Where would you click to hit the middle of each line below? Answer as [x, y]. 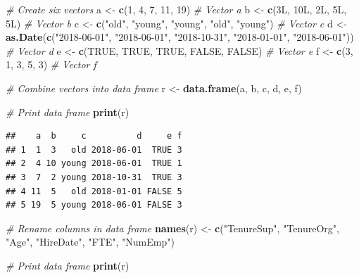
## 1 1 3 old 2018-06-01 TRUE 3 [94, 150]
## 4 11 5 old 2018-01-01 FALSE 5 [94, 191]
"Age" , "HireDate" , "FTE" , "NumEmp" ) [90, 242]
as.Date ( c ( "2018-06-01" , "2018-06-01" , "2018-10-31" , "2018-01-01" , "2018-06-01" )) [180, 37]
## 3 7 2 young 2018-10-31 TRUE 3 [94, 177]
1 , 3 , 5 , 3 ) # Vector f [51, 64]
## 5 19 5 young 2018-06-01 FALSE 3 [94, 205]
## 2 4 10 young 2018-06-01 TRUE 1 [94, 164]
